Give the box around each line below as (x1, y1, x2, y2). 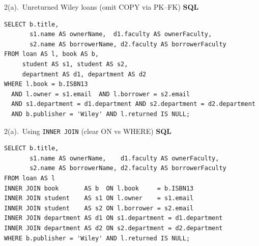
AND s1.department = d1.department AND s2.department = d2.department (11, 100, 255, 108)
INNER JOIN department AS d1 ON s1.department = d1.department (4, 214, 223, 222)
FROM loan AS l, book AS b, (4, 50, 99, 58)
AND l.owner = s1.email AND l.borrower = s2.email (11, 90, 190, 98)
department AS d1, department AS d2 (22, 70, 147, 78)
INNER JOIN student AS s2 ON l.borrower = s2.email (4, 204, 194, 212)
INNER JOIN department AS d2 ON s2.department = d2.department (4, 224, 223, 232)
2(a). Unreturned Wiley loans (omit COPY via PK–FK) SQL (4, 2, 199, 12)
